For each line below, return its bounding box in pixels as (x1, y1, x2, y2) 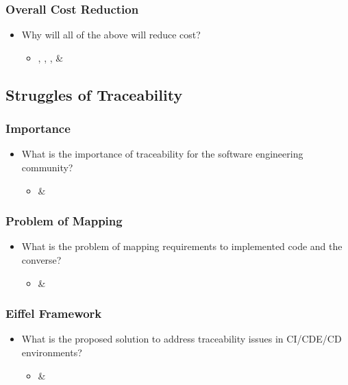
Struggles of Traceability (5, 84, 183, 105)
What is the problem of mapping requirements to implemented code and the (21, 239, 343, 253)
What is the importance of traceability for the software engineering (21, 147, 303, 161)
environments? (21, 345, 82, 359)
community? (21, 160, 73, 174)
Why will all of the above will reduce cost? (21, 27, 201, 42)
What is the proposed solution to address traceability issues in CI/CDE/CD (21, 332, 342, 346)
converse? (21, 253, 62, 266)
